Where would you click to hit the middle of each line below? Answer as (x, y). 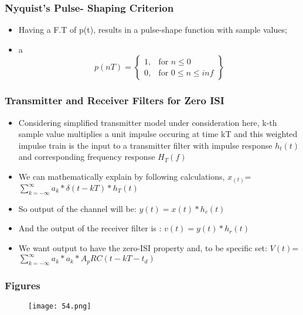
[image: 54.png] (60, 307)
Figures (23, 285)
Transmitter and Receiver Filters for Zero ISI (115, 100)
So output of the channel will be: (77, 208)
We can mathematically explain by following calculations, (122, 176)
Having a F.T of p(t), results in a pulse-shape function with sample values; (153, 30)
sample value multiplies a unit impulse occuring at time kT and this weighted (158, 134)
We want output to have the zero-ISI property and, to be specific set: (143, 248)
